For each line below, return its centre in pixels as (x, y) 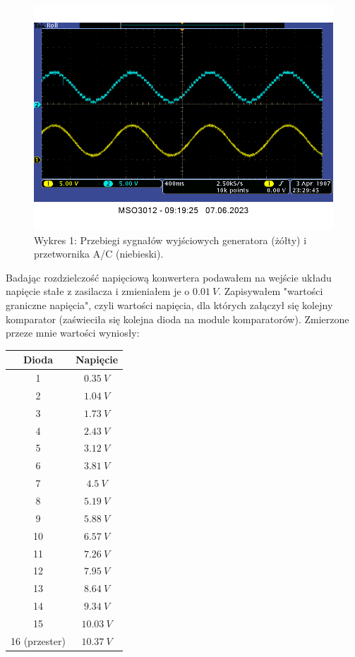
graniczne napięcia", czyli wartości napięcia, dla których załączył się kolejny (169, 305)
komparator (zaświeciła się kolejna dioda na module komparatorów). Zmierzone (177, 319)
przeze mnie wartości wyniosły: (73, 333)
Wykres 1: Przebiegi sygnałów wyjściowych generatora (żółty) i (170, 240)
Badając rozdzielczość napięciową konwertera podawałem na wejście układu (169, 277)
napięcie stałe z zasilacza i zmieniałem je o (98, 291)
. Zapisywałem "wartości (271, 291)
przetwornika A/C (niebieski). (99, 254)
